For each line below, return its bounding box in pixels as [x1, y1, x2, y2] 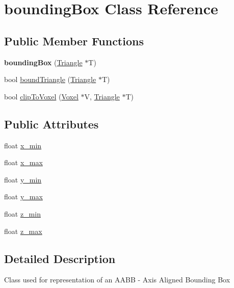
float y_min [4, 174, 42, 185]
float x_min [4, 140, 42, 150]
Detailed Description [4, 250, 116, 266]
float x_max [4, 157, 43, 168]
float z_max [4, 225, 42, 236]
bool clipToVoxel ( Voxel [4, 91, 79, 101]
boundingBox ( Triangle [4, 57, 83, 67]
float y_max [4, 191, 43, 202]
